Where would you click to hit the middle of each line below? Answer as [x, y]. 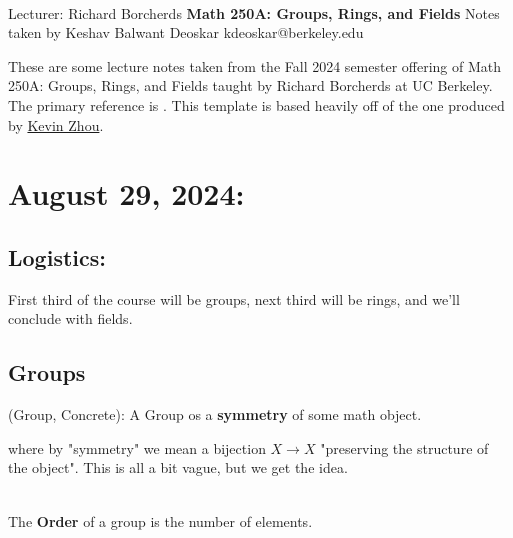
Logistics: [57, 256]
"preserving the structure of [404, 447]
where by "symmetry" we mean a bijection [137, 447]
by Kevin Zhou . [56, 124]
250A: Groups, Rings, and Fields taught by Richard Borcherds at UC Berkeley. [250, 85]
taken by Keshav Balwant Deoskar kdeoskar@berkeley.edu [186, 32]
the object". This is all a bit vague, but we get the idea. [178, 467]
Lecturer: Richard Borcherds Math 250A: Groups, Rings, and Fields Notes [254, 12]
